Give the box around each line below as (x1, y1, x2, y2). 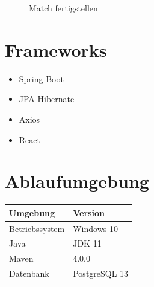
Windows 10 (73, 222, 118, 234)
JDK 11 (73, 237, 102, 250)
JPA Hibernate (19, 92, 75, 105)
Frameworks (5, 37, 107, 62)
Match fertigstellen (29, 2, 98, 14)
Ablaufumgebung (5, 169, 149, 193)
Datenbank (9, 267, 49, 280)
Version (73, 206, 105, 219)
